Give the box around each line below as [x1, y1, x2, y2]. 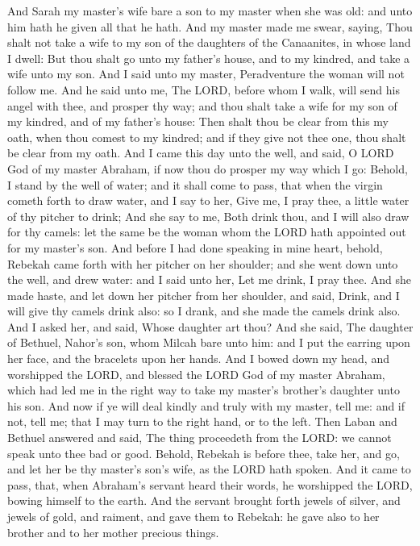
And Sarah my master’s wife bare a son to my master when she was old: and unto [7, 2, 413, 19]
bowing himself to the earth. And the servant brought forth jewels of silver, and [7, 492, 401, 509]
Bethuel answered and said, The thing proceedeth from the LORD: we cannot [7, 429, 392, 446]
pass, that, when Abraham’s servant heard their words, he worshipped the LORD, [7, 476, 413, 493]
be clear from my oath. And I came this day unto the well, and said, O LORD [7, 144, 394, 161]
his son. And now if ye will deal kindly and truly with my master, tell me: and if [7, 397, 405, 414]
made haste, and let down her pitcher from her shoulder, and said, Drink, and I [7, 286, 400, 303]
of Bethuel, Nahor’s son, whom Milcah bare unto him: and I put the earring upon [7, 334, 410, 351]
